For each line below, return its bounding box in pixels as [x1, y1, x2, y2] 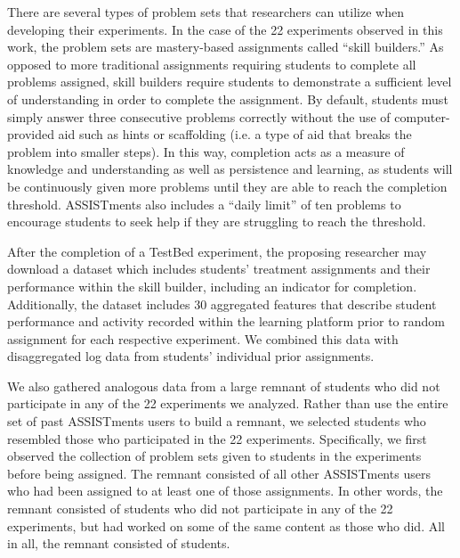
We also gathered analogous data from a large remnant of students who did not [7, 376, 440, 395]
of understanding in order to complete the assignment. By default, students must [7, 89, 448, 108]
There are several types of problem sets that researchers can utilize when [7, 3, 404, 21]
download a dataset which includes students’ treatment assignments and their [7, 259, 431, 278]
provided [7, 125, 54, 144]
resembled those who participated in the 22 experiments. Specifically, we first [7, 429, 427, 447]
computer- [394, 107, 450, 126]
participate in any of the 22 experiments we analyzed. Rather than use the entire [7, 394, 448, 413]
